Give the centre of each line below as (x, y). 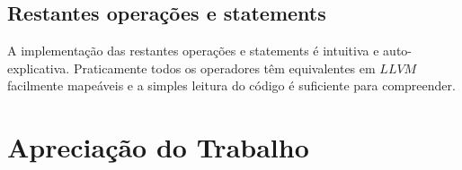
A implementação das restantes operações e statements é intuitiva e (193, 51)
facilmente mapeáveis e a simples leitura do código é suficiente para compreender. (231, 85)
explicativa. (39, 68)
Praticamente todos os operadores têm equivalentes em (224, 68)
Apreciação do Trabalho (158, 147)
